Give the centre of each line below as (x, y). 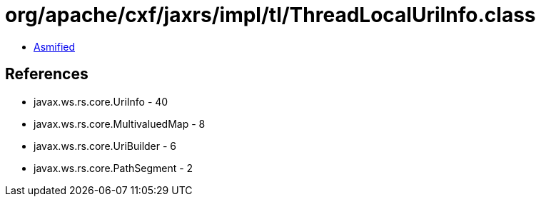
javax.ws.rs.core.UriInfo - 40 (101, 101)
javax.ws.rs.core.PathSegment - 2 (113, 168)
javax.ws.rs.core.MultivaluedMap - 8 (120, 123)
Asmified (55, 46)
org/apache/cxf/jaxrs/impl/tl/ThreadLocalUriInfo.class (270, 15)
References (47, 74)
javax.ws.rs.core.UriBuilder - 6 (105, 146)
